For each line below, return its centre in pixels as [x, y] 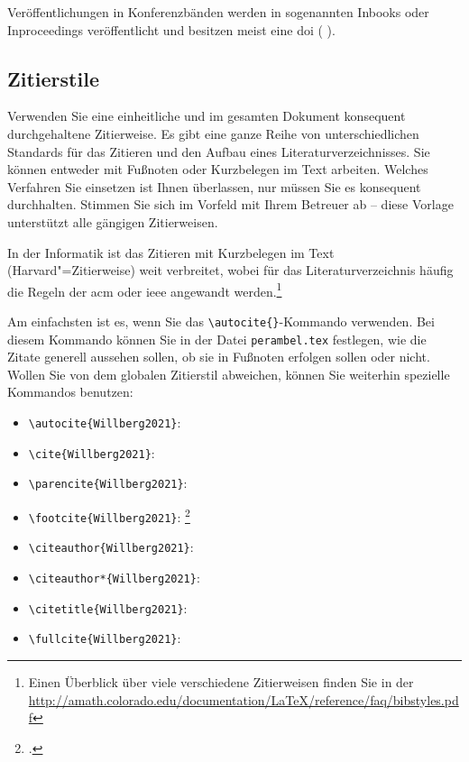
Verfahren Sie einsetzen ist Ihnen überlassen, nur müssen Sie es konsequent [214, 186]
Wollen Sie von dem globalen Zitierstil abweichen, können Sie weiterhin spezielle [229, 374]
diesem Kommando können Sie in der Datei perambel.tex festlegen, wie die [217, 339]
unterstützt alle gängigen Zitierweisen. [113, 221]
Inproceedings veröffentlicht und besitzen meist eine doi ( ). [171, 29]
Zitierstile [53, 78]
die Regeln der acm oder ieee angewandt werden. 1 [145, 289]
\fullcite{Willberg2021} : [105, 638]
